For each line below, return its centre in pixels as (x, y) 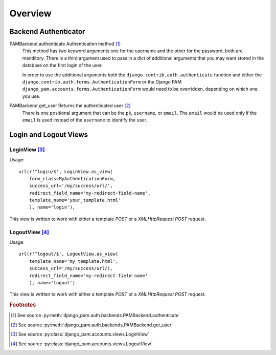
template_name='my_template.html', (74, 261)
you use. (31, 96)
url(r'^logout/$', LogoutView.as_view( (68, 254)
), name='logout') (52, 283)
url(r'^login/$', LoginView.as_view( (66, 171)
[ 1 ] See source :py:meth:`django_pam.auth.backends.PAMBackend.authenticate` (96, 316)
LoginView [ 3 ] (27, 150)
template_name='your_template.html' (75, 200)
